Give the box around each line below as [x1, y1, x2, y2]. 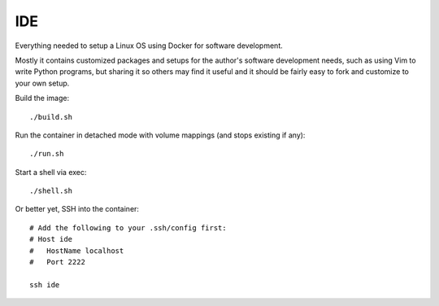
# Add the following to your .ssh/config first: [29, 223, 227, 232]
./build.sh [29, 112, 73, 121]
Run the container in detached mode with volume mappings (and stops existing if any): [15, 130, 306, 140]
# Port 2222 [29, 257, 85, 267]
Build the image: [15, 94, 69, 103]
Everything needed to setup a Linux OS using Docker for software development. [15, 41, 284, 50]
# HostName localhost [29, 246, 124, 256]
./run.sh [29, 149, 64, 159]
